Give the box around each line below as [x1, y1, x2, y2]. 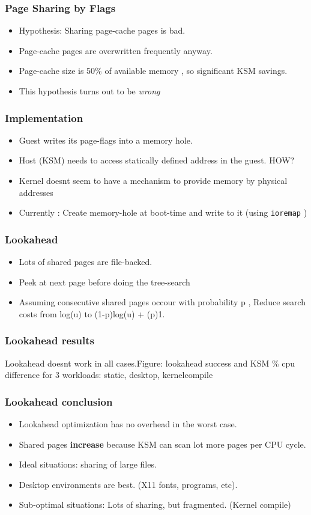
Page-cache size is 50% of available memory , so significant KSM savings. [19, 64, 288, 77]
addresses [19, 186, 53, 198]
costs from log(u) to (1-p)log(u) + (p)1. [19, 307, 165, 320]
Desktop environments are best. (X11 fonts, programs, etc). [19, 478, 238, 490]
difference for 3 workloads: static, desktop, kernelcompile [5, 368, 213, 381]
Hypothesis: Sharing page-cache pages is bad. [19, 24, 186, 37]
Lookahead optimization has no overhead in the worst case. [19, 418, 237, 430]
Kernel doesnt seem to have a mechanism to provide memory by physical [19, 174, 288, 186]
